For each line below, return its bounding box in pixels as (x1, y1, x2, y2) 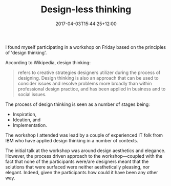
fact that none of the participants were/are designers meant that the (5, 158, 149, 164)
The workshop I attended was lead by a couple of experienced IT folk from (5, 132, 163, 138)
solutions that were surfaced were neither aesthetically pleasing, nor (5, 163, 150, 170)
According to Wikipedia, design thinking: (5, 59, 91, 65)
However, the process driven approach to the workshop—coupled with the (5, 153, 163, 159)
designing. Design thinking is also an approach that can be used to (17, 75, 159, 81)
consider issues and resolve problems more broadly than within (17, 80, 152, 86)
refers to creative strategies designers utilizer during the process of (17, 69, 161, 76)
